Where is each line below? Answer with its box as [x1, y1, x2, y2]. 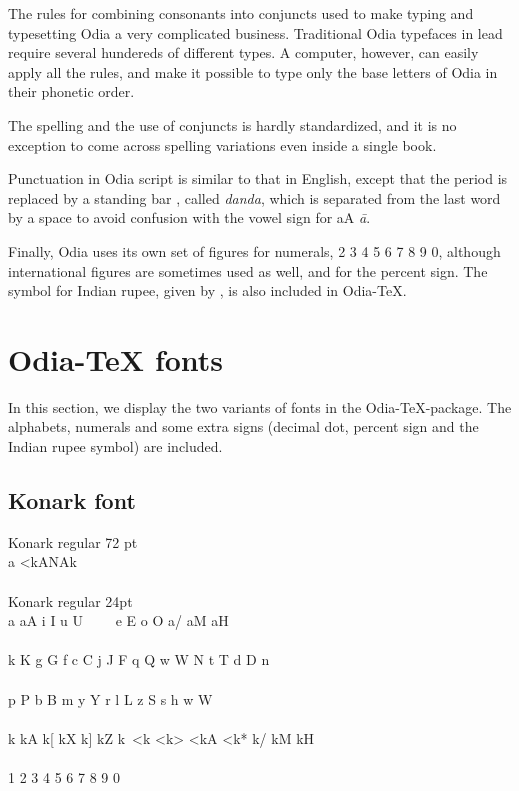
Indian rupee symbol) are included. [8, 436, 223, 457]
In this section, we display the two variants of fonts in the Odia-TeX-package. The [8, 396, 512, 417]
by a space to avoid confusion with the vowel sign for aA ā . [8, 207, 371, 228]
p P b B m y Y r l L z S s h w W [8, 688, 213, 709]
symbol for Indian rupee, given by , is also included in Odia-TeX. [8, 280, 407, 301]
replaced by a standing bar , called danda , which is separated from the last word [8, 187, 501, 208]
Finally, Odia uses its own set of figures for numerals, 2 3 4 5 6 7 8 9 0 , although [8, 240, 501, 261]
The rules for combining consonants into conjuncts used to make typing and [8, 3, 474, 23]
